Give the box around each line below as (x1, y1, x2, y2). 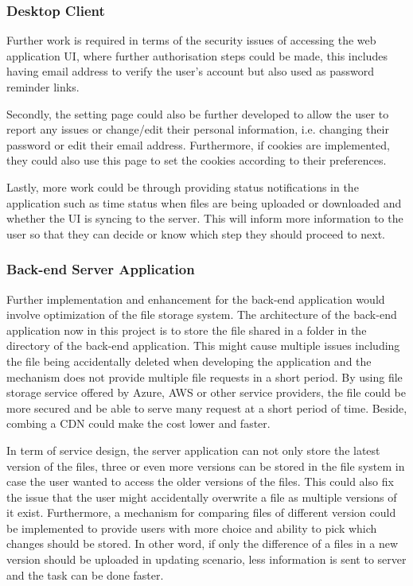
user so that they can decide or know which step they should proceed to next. (6, 225, 386, 242)
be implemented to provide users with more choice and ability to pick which (6, 519, 377, 536)
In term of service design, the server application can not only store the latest (6, 441, 380, 458)
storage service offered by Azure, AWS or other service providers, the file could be (6, 384, 406, 401)
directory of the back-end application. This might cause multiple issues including (6, 337, 400, 354)
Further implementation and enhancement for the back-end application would (6, 290, 385, 307)
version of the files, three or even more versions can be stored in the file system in (6, 457, 405, 474)
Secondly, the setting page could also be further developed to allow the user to (6, 105, 389, 122)
